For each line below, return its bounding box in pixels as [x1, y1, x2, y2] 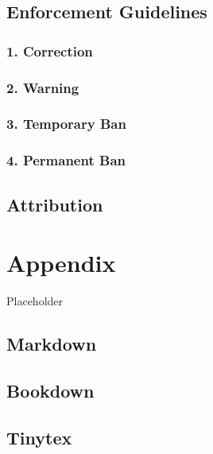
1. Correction [6, 41, 93, 60]
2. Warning [6, 77, 79, 97]
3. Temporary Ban [6, 114, 126, 134]
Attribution [6, 192, 103, 216]
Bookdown [6, 378, 95, 402]
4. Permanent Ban [6, 150, 126, 170]
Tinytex [6, 425, 72, 449]
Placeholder [6, 293, 64, 309]
